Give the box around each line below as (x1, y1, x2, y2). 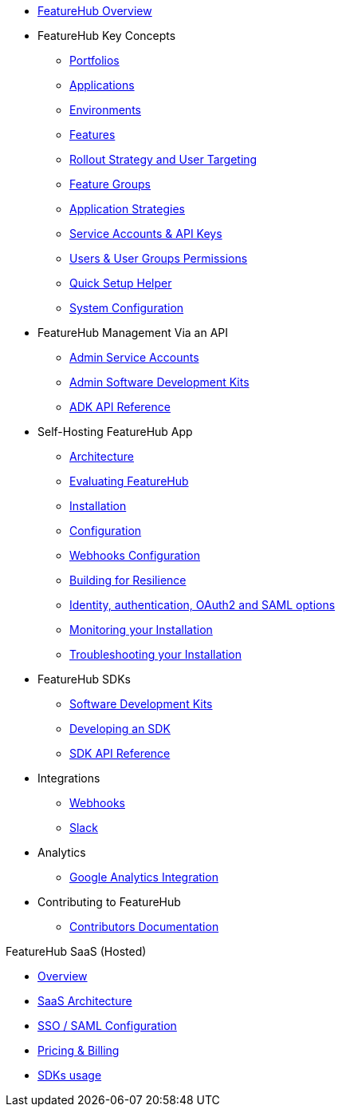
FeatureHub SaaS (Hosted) (6, 945, 147, 958)
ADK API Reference (69, 400, 171, 414)
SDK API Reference (69, 747, 171, 760)
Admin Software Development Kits (69, 375, 250, 389)
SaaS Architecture (37, 994, 132, 1008)
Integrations (37, 771, 100, 785)
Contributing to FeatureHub (37, 895, 181, 909)
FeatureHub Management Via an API (37, 326, 229, 339)
